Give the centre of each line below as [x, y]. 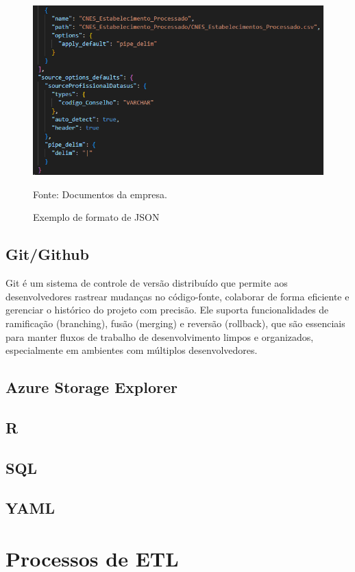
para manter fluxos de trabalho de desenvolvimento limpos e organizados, [160, 336]
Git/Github [47, 254]
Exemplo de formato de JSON [96, 217]
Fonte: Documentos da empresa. [100, 194]
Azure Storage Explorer [92, 387]
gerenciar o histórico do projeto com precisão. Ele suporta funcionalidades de [167, 310]
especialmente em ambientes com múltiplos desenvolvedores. [132, 350]
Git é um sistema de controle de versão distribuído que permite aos [147, 283]
